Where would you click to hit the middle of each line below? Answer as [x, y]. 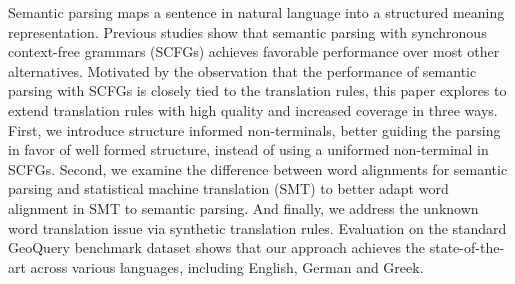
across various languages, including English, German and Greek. [227, 266]
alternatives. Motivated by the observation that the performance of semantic [242, 70]
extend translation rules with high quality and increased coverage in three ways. [253, 109]
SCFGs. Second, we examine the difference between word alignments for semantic [258, 168]
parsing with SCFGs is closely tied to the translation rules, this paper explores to [257, 90]
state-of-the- [467, 247]
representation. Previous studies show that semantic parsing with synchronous [247, 31]
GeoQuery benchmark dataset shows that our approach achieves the [217, 247]
